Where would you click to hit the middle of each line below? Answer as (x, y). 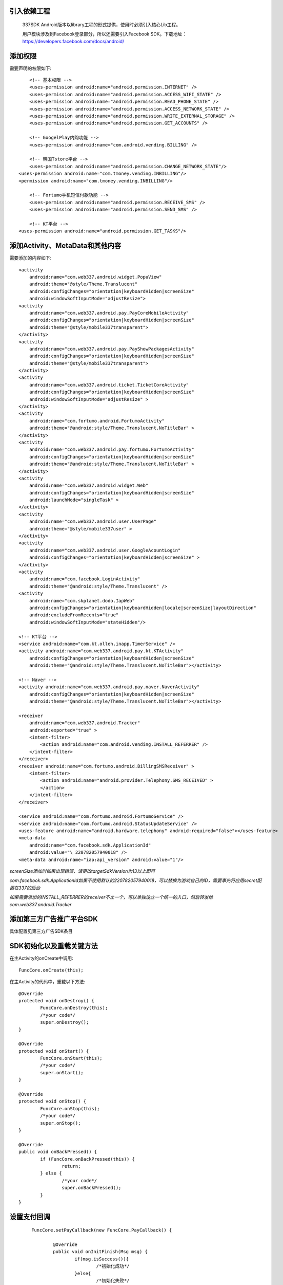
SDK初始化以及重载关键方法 (54, 946)
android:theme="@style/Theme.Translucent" (83, 284)
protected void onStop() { (53, 1102)
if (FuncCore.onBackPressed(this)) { (88, 1159)
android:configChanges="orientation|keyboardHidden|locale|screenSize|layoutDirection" (143, 608)
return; (71, 1166)
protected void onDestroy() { (57, 1001)
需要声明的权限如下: (31, 68)
